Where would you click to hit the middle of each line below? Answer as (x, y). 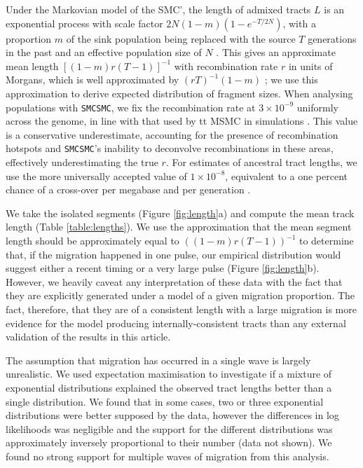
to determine (326, 241)
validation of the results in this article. (88, 337)
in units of (310, 66)
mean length (32, 66)
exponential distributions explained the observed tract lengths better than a (169, 387)
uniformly (317, 107)
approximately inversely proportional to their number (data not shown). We (169, 442)
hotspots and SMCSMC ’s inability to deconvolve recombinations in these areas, (170, 148)
